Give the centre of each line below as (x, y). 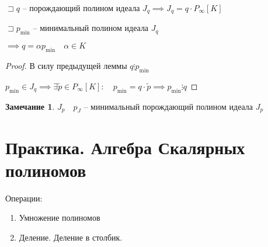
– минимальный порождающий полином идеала (168, 106)
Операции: (24, 198)
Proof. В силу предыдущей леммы (66, 66)
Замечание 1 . (30, 106)
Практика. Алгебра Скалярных (125, 147)
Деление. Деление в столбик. (71, 237)
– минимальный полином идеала (91, 28)
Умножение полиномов (60, 218)
